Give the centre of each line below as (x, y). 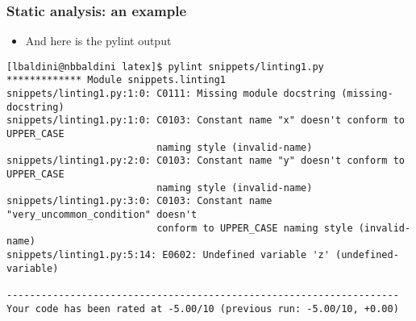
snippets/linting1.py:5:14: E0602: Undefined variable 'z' (168, 255)
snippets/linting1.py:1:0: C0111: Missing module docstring (171, 94)
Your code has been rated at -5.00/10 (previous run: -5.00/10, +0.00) (203, 308)
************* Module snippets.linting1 (116, 80)
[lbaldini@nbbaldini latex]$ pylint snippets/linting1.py (165, 67)
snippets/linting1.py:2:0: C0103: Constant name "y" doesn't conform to (206, 161)
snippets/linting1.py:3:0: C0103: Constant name (139, 201)
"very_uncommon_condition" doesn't (102, 215)
